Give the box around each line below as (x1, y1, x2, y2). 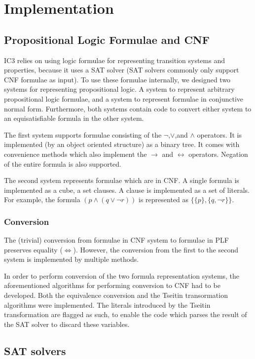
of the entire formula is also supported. (4, 158, 121, 169)
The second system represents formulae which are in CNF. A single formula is (4, 175, 239, 185)
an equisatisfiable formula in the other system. (4, 113, 144, 123)
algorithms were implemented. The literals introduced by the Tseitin (4, 299, 211, 310)
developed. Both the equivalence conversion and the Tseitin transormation (4, 290, 228, 300)
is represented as (139, 194, 189, 205)
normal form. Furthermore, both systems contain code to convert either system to (4, 103, 252, 113)
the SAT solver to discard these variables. (4, 319, 130, 329)
